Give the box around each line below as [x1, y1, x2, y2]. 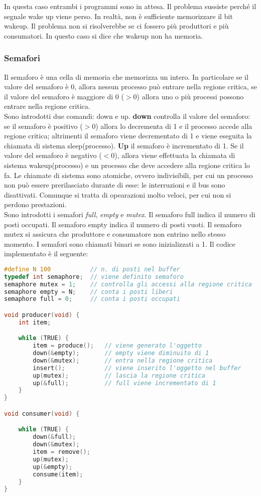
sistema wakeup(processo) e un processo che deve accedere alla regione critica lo [4, 159, 250, 170]
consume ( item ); [33, 470, 83, 478]
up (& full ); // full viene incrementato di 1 [33, 379, 216, 387]
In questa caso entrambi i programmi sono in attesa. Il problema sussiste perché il [4, 1, 256, 11]
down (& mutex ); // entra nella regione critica [33, 357, 213, 364]
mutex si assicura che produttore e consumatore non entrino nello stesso [4, 229, 226, 239]
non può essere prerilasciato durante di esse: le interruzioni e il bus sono [4, 180, 225, 190]
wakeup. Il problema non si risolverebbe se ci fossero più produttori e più [4, 21, 229, 31]
